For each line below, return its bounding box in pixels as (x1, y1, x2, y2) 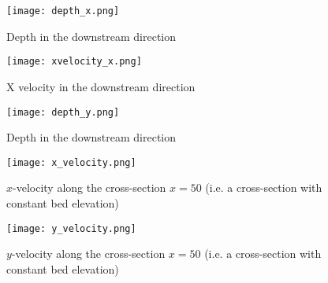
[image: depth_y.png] (6, 106, 120, 118)
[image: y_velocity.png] (6, 222, 136, 234)
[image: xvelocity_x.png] (6, 56, 142, 68)
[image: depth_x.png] (6, 6, 120, 17)
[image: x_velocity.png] (6, 156, 136, 168)
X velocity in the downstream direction (6, 78, 196, 94)
